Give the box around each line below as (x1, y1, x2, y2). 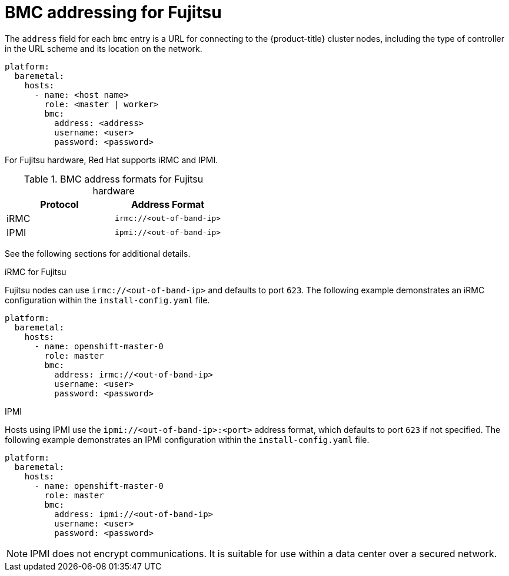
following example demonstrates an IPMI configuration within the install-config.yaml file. (5, 434, 370, 445)
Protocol (40, 198, 79, 210)
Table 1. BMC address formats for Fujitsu (24, 173, 204, 185)
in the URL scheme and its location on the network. (5, 43, 202, 54)
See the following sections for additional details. (5, 248, 191, 259)
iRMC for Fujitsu (5, 266, 66, 277)
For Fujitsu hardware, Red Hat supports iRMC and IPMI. (5, 154, 218, 165)
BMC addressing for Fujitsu (5, 2, 222, 22)
